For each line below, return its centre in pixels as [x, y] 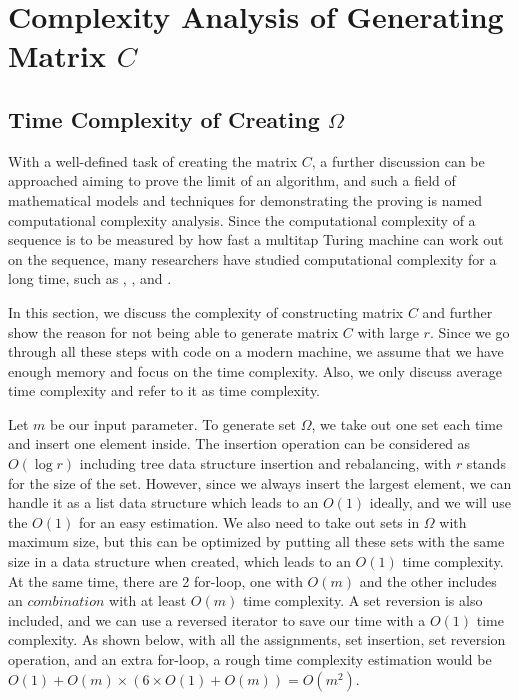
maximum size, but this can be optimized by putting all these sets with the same [256, 541]
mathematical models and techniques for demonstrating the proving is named [245, 199]
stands [486, 463]
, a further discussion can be [398, 160]
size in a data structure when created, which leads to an [179, 561]
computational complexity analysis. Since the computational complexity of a [242, 219]
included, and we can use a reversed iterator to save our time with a [217, 619]
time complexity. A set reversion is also [362, 600]
